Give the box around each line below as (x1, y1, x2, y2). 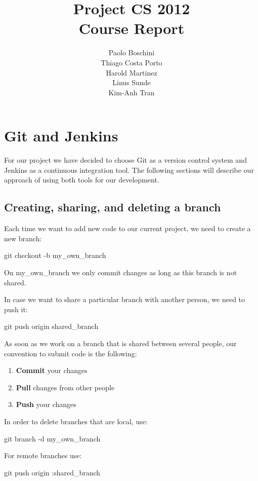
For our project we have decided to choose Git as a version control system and (4, 155, 247, 165)
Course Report (78, 18, 185, 39)
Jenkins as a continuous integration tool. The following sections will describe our (4, 164, 254, 175)
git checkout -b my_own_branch (4, 250, 106, 261)
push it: (4, 304, 28, 314)
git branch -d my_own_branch (4, 433, 101, 443)
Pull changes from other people (16, 382, 115, 392)
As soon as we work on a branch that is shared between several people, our (4, 338, 237, 348)
